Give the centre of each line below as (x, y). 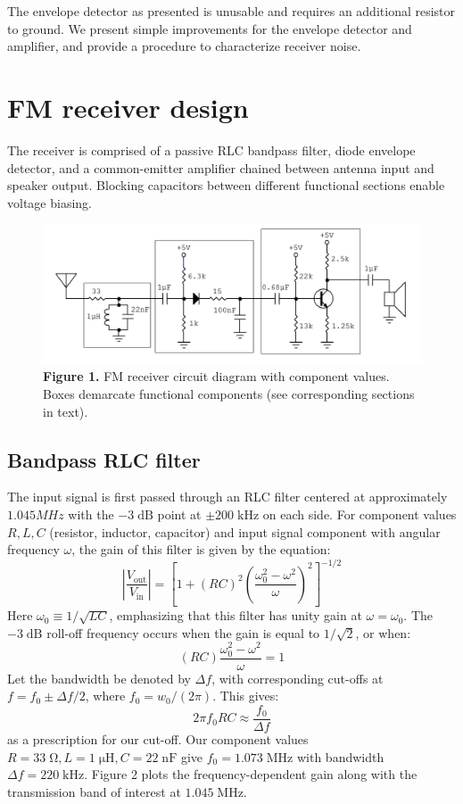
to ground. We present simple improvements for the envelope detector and (210, 28)
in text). (66, 411)
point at (179, 514)
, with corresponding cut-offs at (298, 678)
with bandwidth (340, 756)
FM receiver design (128, 107)
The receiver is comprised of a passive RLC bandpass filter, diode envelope (211, 149)
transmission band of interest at (94, 791)
